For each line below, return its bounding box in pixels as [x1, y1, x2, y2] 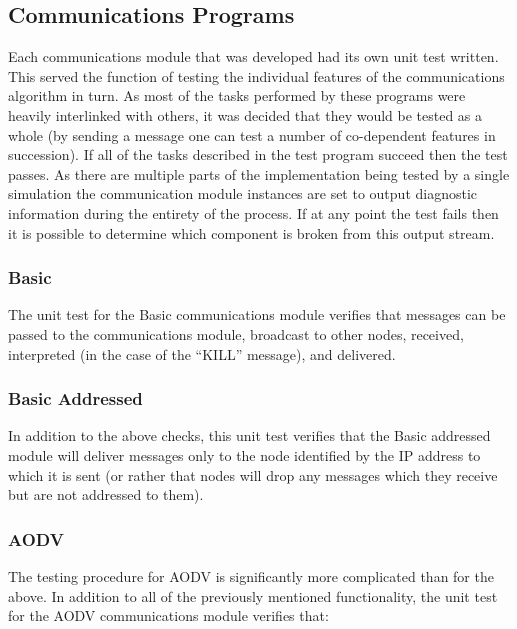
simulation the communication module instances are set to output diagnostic [8, 183, 478, 204]
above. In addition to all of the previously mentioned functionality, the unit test [8, 585, 498, 606]
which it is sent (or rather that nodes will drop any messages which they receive [8, 464, 498, 485]
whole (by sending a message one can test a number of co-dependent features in [8, 124, 496, 145]
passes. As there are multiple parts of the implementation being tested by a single [8, 163, 510, 184]
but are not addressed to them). [8, 484, 204, 505]
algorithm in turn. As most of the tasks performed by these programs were [8, 85, 466, 106]
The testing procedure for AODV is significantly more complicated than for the [8, 565, 494, 586]
